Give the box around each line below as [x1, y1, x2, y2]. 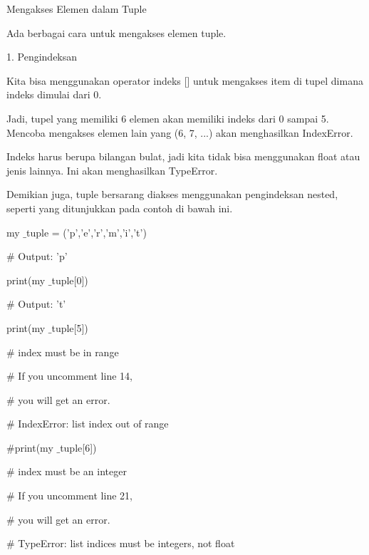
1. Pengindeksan [6, 49, 78, 64]
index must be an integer [18, 464, 127, 479]
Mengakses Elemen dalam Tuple [6, 1, 147, 16]
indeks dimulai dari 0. [6, 87, 102, 102]
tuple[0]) [51, 272, 88, 287]
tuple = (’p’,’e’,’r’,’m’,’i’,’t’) [26, 224, 147, 239]
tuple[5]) [51, 320, 88, 335]
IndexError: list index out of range [18, 416, 169, 431]
